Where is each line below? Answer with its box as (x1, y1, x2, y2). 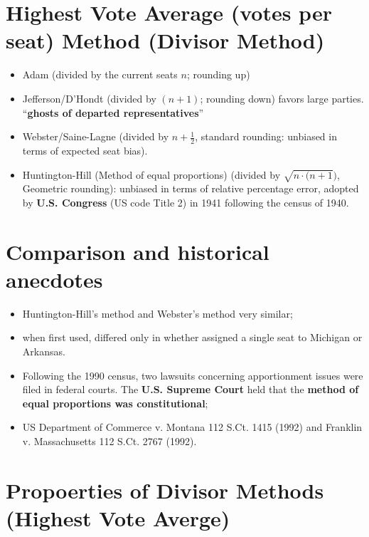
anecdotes (6, 264, 103, 293)
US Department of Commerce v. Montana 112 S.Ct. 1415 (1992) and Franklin (22, 419, 363, 434)
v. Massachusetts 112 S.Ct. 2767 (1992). (22, 433, 197, 448)
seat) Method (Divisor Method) (6, 26, 325, 55)
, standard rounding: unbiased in (195, 129, 337, 144)
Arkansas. (22, 343, 65, 358)
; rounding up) (186, 67, 250, 82)
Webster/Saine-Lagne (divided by (22, 129, 169, 144)
